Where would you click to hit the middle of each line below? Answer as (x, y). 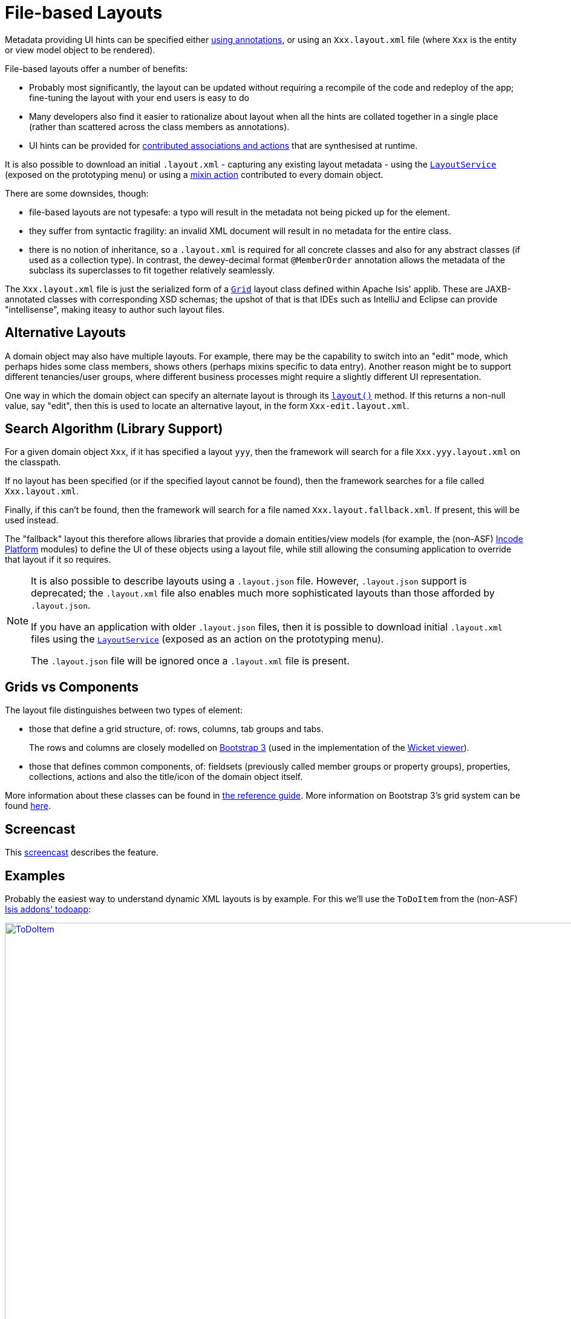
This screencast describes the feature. (82, 853)
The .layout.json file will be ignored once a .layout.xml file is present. (190, 661)
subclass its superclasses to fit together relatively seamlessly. (152, 270)
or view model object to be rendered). (80, 50)
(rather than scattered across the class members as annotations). (159, 126)
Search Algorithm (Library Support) (114, 429)
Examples (35, 876)
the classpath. (33, 462)
